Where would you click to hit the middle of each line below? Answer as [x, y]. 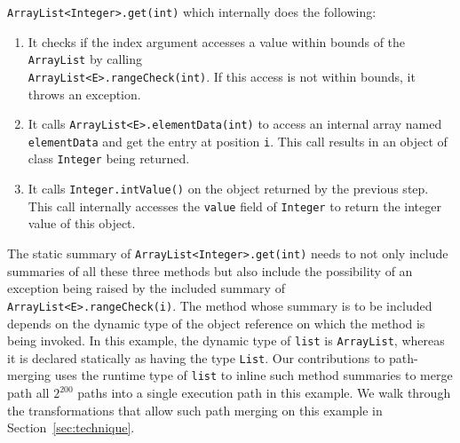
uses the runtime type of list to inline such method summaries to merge [254, 375]
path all [28, 393]
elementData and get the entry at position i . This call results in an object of [238, 141]
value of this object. [82, 223]
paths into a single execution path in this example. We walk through [264, 393]
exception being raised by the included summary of [146, 288]
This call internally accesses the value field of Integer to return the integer [234, 206]
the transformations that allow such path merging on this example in [195, 410]
